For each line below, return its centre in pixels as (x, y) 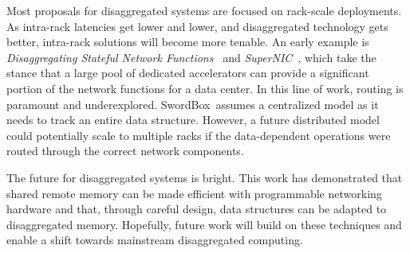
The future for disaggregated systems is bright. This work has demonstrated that (205, 177)
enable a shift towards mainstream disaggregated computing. (155, 240)
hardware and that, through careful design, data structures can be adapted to (197, 209)
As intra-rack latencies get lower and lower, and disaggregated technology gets (197, 26)
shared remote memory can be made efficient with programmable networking (194, 193)
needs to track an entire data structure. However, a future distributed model (193, 120)
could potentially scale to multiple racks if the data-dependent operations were (199, 135)
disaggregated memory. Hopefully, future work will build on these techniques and (204, 224)
